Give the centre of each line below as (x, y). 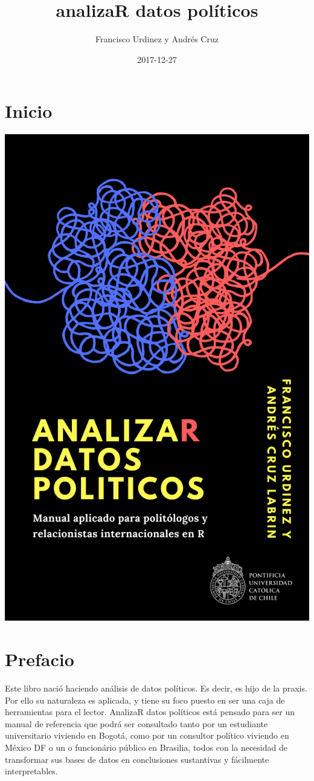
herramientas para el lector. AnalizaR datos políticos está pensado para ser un (150, 712)
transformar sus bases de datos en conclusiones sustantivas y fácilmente (137, 759)
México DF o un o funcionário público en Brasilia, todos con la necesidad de (146, 747)
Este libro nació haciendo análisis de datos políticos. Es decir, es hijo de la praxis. (156, 688)
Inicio (29, 111)
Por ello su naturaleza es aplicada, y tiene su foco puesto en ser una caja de (145, 700)
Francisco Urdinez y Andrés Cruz (157, 39)
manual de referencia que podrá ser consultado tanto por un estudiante (136, 723)
